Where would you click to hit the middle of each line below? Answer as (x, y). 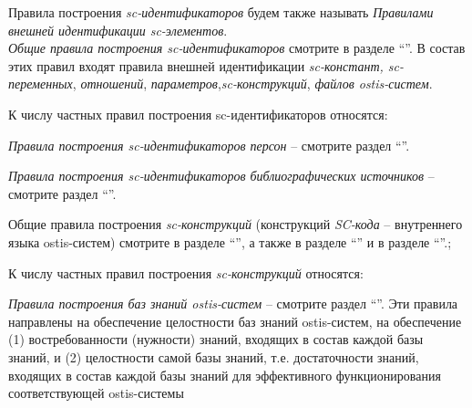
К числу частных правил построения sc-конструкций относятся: (186, 272)
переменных (41, 84)
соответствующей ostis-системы (96, 393)
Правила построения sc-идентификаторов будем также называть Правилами (221, 12)
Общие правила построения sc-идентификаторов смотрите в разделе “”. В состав (237, 48)
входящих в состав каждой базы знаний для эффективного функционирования (225, 375)
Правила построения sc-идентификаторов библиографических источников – (221, 176)
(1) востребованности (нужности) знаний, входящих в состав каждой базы (216, 339)
